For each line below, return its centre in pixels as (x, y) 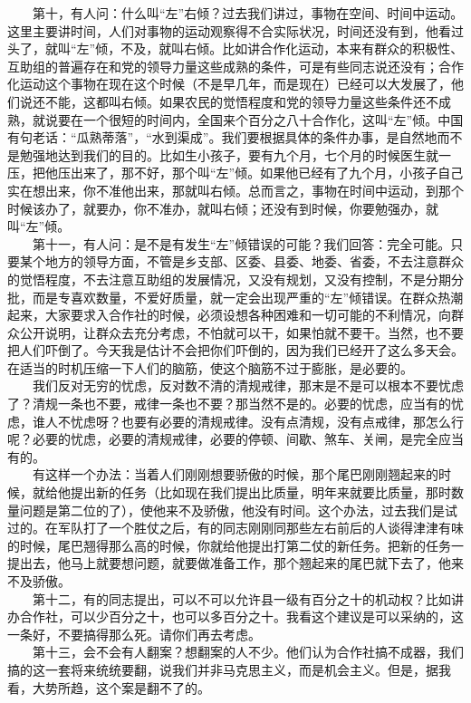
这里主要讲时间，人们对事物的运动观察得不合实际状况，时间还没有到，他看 (229, 30)
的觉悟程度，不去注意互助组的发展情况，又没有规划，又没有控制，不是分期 (229, 279)
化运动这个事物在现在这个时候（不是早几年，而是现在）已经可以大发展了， (229, 84)
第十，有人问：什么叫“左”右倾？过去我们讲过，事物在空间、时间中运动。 (248, 13)
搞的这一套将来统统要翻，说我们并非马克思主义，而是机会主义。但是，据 (223, 669)
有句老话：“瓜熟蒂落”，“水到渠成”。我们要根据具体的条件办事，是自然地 (222, 137)
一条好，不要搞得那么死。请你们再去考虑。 (134, 634)
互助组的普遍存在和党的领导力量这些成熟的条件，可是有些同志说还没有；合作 (235, 66)
